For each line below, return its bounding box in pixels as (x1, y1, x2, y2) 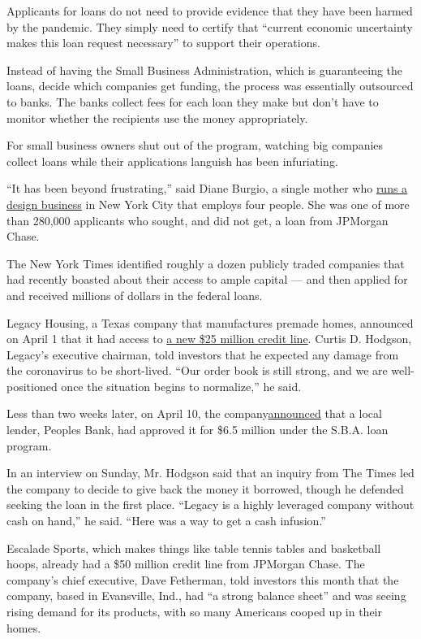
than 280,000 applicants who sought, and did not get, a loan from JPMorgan (6, 211, 389, 228)
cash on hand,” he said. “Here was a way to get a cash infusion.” (6, 512, 326, 529)
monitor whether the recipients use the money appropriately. (6, 109, 308, 126)
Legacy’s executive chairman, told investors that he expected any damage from (6, 346, 399, 363)
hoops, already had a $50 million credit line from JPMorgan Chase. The (6, 555, 365, 572)
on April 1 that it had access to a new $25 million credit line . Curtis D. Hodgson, (6, 330, 412, 347)
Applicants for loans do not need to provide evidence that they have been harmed (6, 2, 413, 19)
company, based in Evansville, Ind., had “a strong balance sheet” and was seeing (6, 587, 406, 604)
